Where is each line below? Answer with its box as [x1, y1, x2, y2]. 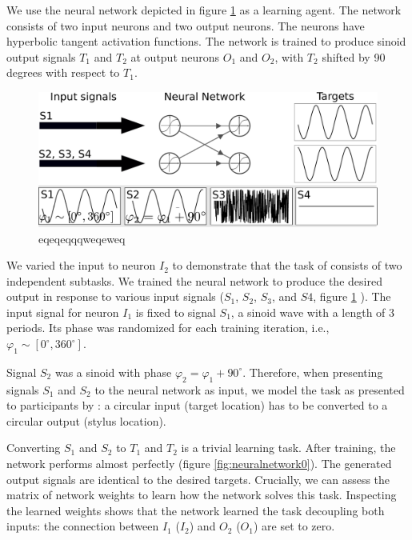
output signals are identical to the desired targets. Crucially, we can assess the [6, 470, 390, 487]
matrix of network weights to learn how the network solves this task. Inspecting [6, 486, 397, 503]
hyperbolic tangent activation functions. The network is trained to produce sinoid [6, 33, 406, 50]
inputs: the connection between [6, 518, 159, 534]
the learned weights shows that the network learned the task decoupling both [6, 502, 385, 518]
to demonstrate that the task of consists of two [172, 257, 402, 274]
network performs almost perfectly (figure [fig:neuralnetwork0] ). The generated [6, 455, 392, 472]
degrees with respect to [6, 64, 120, 81]
